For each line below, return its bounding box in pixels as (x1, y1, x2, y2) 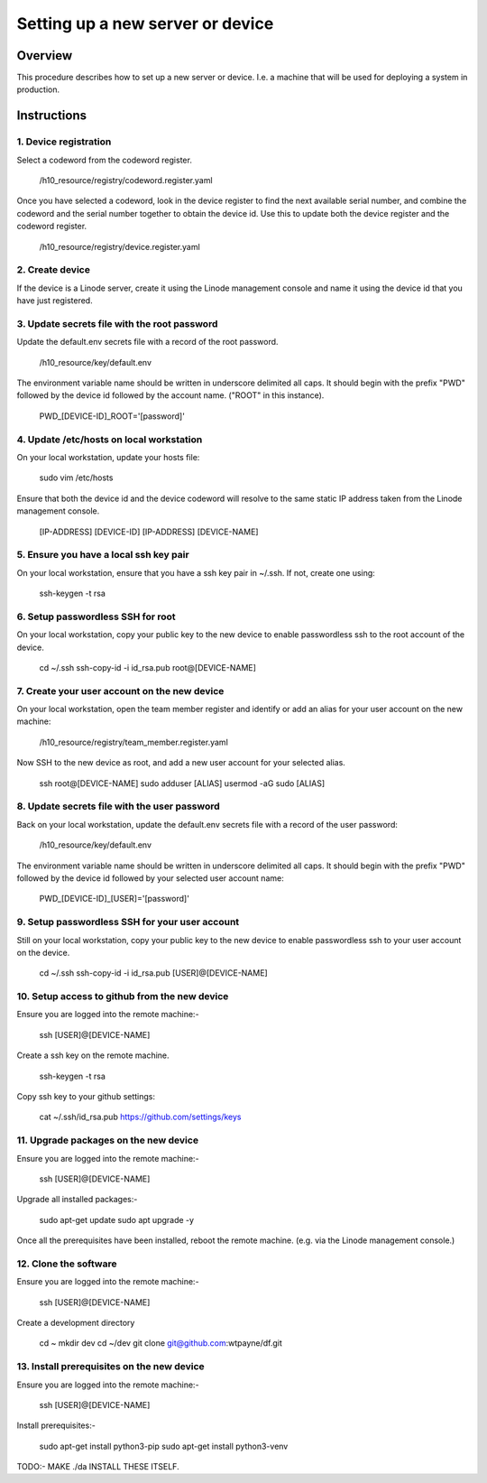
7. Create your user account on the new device (16, 684, 225, 697)
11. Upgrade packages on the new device (16, 1134, 198, 1146)
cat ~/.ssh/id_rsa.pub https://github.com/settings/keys (39, 1111, 242, 1123)
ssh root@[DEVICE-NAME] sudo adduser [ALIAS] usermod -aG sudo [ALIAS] (39, 777, 326, 789)
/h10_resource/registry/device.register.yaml (39, 241, 200, 252)
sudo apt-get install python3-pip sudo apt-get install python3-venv (39, 1441, 289, 1451)
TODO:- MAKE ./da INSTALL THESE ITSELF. (16, 1461, 179, 1472)
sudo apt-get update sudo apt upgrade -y (39, 1214, 194, 1225)
